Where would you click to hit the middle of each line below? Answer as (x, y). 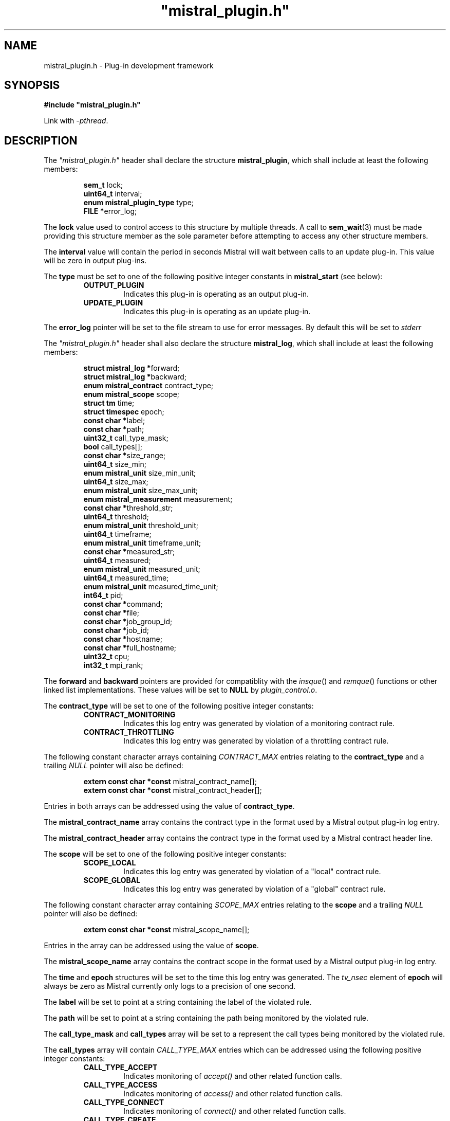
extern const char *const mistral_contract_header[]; (173, 790)
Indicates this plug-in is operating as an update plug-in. (217, 312)
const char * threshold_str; (128, 508)
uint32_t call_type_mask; (126, 438)
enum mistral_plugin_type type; (139, 203)
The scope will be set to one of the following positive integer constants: (165, 854)
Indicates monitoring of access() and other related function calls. (233, 1094)
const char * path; (114, 429)
